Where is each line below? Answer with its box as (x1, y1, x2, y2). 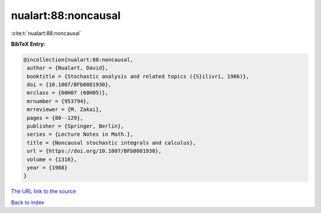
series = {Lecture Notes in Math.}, (27, 131, 134, 138)
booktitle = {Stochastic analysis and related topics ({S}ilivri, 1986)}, (27, 73, 250, 80)
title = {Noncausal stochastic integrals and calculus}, (27, 139, 196, 146)
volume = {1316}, (27, 156, 77, 163)
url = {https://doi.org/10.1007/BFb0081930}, (27, 148, 162, 154)
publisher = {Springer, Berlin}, (27, 123, 124, 130)
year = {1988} (27, 164, 68, 171)
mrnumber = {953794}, (27, 98, 90, 104)
